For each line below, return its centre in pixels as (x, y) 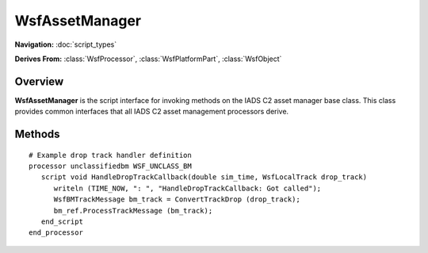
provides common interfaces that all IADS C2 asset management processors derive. (152, 112)
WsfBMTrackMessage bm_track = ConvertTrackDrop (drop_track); (177, 199)
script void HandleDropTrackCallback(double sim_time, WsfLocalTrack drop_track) (204, 177)
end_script (62, 221)
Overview (39, 81)
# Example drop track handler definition (110, 155)
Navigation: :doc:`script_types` (66, 44)
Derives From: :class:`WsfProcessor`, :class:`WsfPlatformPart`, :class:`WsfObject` (148, 59)
